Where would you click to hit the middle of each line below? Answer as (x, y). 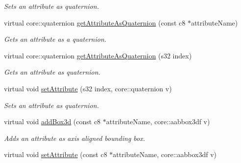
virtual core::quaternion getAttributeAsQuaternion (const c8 (95, 22)
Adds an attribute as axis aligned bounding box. (75, 138)
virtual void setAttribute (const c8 (56, 154)
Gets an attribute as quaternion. (52, 72)
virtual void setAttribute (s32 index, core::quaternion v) (88, 88)
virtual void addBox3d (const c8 (52, 122)
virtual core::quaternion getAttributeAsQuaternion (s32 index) (98, 55)
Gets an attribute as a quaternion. (55, 39)
